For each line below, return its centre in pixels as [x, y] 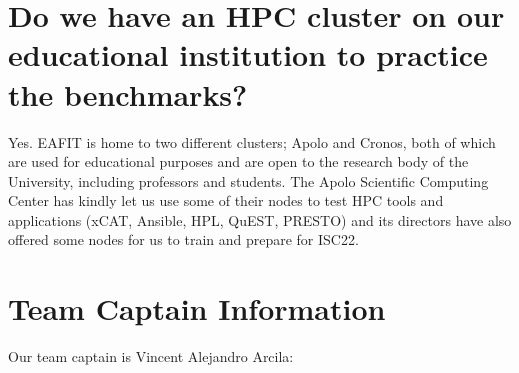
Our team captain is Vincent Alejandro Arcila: [151, 356]
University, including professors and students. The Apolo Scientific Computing [248, 180]
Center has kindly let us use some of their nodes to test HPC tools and [226, 200]
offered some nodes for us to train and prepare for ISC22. [183, 239]
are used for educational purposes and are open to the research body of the [238, 161]
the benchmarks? [128, 93]
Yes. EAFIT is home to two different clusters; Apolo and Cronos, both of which [252, 141]
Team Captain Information [197, 308]
